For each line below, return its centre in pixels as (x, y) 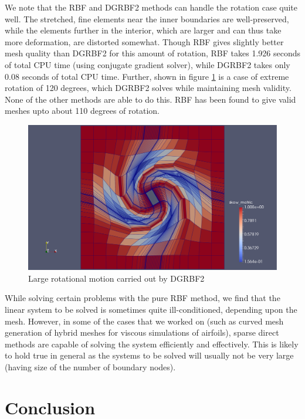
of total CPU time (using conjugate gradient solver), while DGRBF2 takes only (148, 64)
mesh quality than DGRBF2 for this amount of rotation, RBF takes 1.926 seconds (152, 53)
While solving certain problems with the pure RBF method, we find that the (143, 298)
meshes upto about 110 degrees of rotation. (82, 111)
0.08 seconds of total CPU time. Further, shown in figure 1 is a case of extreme (147, 76)
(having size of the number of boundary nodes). (90, 366)
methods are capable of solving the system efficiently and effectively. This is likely (152, 344)
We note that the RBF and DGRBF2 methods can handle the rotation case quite (151, 7)
